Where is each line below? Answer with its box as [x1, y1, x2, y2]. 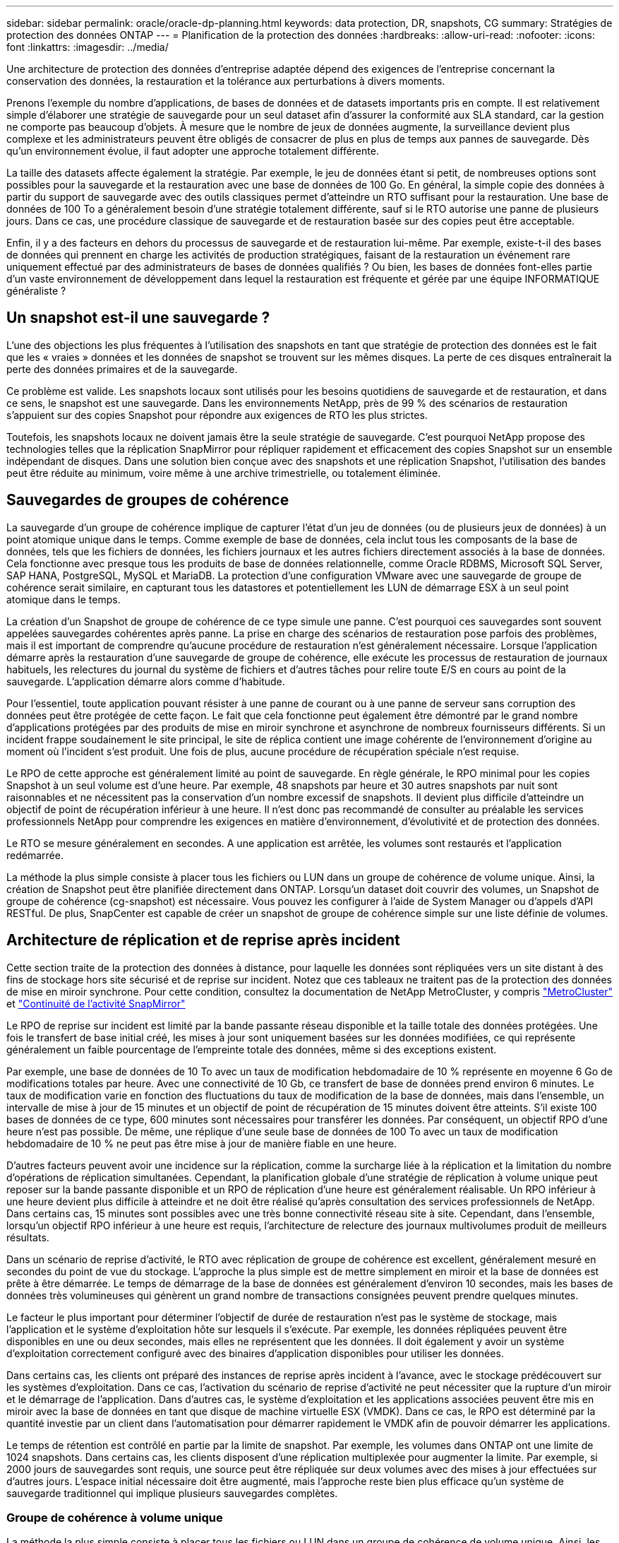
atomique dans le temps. [6, 593, 121, 605]
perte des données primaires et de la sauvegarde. [6, 362, 238, 375]
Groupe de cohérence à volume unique [6, 1510, 223, 1525]
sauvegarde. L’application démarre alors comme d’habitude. [6, 675, 285, 687]
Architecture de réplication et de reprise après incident [6, 931, 400, 950]
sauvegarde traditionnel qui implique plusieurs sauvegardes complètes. [6, 1486, 338, 1499]
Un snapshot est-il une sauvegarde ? [6, 309, 270, 327]
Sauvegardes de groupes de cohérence [6, 491, 289, 509]
